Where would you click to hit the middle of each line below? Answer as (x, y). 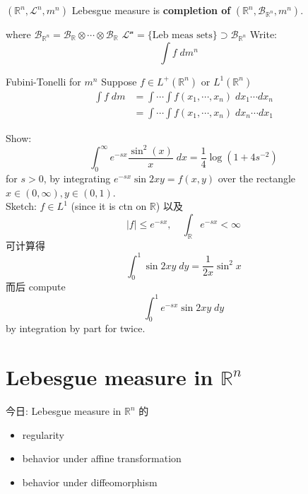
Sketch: (21, 206)
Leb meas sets (182, 35)
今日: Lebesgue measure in (64, 411)
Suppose (119, 81)
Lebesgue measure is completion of (151, 10)
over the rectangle (257, 178)
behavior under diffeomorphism (90, 482)
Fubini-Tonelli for (43, 81)
